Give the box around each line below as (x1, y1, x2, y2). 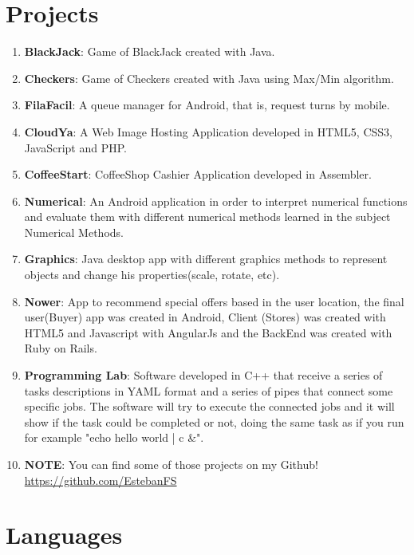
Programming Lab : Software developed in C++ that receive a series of (24, 367, 383, 384)
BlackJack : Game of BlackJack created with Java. (24, 43, 275, 60)
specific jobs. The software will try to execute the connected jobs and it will (24, 398, 395, 415)
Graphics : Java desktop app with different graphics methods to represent (24, 250, 388, 267)
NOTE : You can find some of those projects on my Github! (24, 456, 318, 472)
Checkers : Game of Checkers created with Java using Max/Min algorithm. (24, 69, 394, 86)
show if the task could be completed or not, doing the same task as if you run (24, 413, 404, 430)
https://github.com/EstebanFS (24, 471, 177, 488)
